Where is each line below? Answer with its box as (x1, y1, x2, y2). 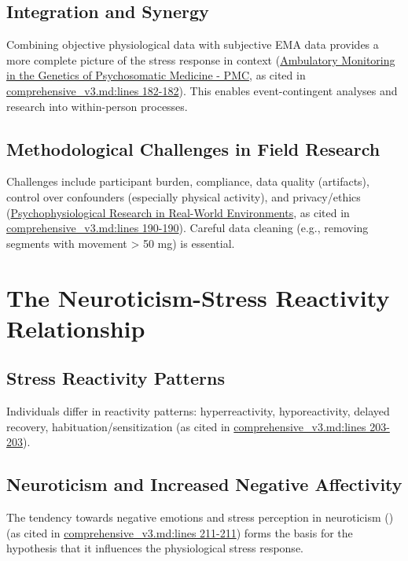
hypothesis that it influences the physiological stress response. (6, 540, 303, 556)
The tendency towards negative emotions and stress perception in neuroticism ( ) (6, 509, 394, 526)
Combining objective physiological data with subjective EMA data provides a (6, 36, 379, 53)
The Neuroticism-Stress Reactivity (6, 281, 390, 313)
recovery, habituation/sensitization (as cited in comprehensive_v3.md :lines (6, 418, 366, 434)
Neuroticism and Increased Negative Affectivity (6, 472, 402, 496)
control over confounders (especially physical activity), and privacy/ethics (6, 188, 361, 205)
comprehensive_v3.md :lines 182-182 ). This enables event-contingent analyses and (6, 82, 398, 98)
